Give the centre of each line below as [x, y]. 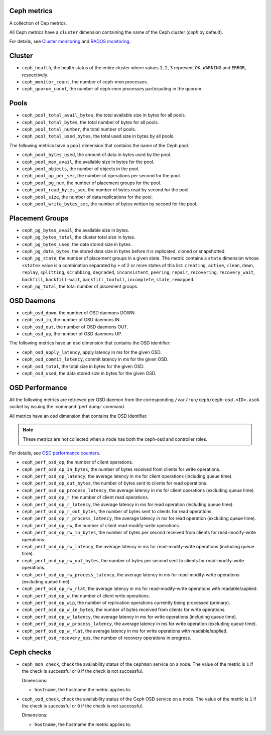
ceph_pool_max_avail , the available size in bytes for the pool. [88, 162]
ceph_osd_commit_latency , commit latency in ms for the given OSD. [95, 359]
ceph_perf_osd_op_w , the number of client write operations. [86, 595]
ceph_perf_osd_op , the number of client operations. [78, 462]
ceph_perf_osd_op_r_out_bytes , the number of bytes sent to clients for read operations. [117, 512]
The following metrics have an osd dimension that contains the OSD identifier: [90, 343]
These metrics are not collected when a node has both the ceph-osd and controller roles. [115, 439]
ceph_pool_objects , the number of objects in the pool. [81, 169]
